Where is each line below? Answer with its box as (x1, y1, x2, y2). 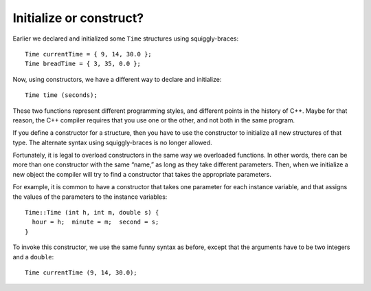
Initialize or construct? (12, 10, 144, 25)
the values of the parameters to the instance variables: (12, 193, 168, 201)
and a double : (12, 252, 54, 261)
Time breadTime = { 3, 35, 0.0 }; (25, 60, 141, 68)
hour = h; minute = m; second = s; (32, 218, 159, 226)
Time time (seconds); (25, 91, 98, 99)
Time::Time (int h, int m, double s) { (25, 208, 159, 217)
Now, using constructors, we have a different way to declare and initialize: (12, 75, 222, 83)
